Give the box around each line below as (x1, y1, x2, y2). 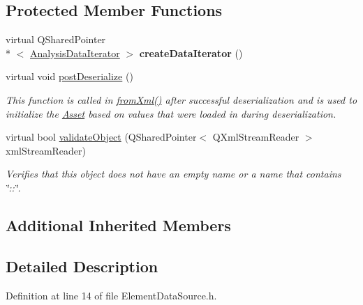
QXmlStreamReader (212, 130, 299, 144)
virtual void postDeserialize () (6, 69, 133, 84)
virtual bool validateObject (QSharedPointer (6, 130, 197, 144)
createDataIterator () (139, 45, 243, 60)
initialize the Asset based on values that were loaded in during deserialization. (6, 106, 336, 120)
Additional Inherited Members (6, 214, 231, 235)
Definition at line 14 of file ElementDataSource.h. (6, 288, 217, 302)
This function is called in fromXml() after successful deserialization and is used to (6, 92, 357, 107)
